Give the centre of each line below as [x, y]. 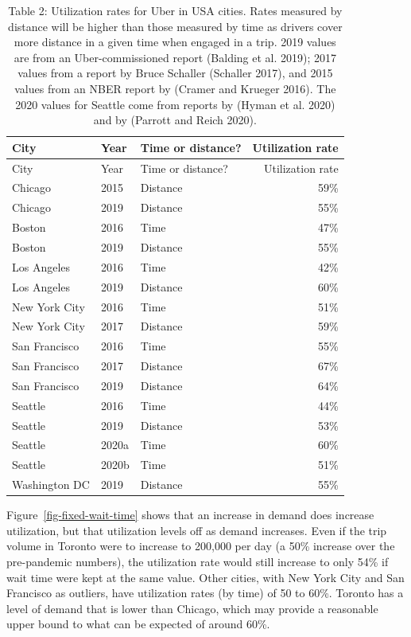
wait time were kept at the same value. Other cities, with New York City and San [205, 577]
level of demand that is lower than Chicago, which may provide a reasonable [192, 608]
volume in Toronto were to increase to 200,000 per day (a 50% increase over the [201, 546]
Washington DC [51, 485]
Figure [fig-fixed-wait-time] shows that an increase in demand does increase [190, 515]
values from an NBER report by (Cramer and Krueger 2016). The [175, 88]
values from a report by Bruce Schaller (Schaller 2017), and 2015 [175, 73]
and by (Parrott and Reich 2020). [175, 120]
